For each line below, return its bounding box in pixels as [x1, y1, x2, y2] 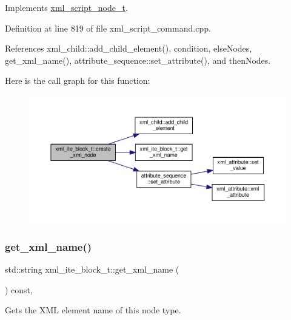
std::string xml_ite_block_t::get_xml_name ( [5, 263, 179, 276]
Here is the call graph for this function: [5, 74, 150, 87]
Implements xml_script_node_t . [5, 1, 128, 13]
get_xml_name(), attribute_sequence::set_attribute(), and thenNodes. [5, 53, 271, 66]
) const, [5, 283, 33, 296]
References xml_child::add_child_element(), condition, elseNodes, [5, 42, 252, 55]
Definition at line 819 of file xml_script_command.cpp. [5, 21, 211, 34]
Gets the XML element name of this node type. [5, 304, 181, 316]
